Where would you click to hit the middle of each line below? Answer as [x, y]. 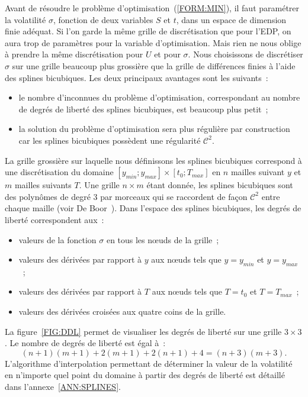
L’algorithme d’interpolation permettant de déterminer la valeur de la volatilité [149, 363]
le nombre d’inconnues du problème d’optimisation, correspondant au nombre [159, 97]
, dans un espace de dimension [231, 19]
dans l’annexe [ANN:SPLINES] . [63, 387]
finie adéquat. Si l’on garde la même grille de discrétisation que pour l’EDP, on [148, 31]
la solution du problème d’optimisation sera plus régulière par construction [154, 129]
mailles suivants [43, 185]
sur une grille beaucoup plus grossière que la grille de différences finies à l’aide [154, 65]
